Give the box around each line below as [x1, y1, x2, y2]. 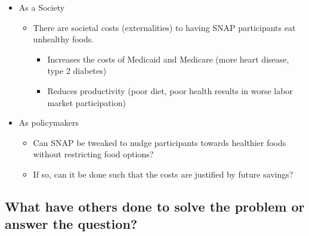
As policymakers [18, 116, 79, 129]
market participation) [47, 96, 126, 108]
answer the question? [5, 215, 138, 233]
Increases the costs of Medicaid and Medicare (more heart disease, [47, 52, 289, 65]
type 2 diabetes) [47, 64, 107, 77]
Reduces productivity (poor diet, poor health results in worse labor [47, 84, 293, 97]
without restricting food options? [33, 148, 154, 160]
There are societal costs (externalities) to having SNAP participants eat [33, 21, 296, 33]
